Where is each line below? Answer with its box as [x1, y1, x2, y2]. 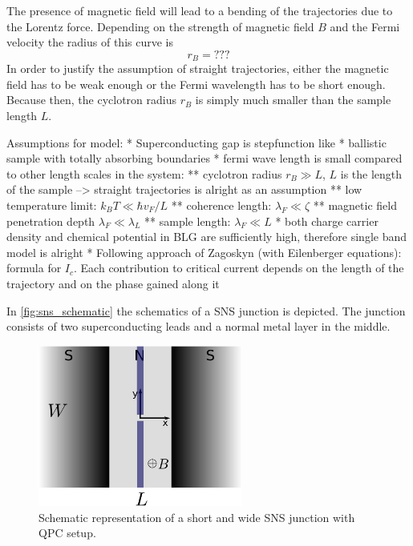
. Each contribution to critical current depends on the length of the [74, 259, 404, 276]
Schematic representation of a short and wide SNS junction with [38, 508, 355, 525]
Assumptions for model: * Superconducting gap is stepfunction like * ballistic [6, 134, 387, 151]
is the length [340, 165, 403, 182]
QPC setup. [38, 524, 96, 541]
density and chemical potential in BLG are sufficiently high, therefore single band [6, 228, 407, 245]
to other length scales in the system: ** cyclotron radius [6, 165, 282, 182]
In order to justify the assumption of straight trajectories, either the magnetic [6, 60, 389, 77]
